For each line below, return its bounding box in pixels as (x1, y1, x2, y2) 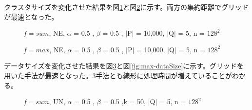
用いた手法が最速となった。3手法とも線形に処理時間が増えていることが (4, 70, 232, 80)
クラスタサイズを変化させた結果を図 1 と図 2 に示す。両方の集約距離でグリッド (4, 2, 249, 12)
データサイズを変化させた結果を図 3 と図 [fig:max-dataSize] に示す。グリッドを (4, 61, 244, 71)
